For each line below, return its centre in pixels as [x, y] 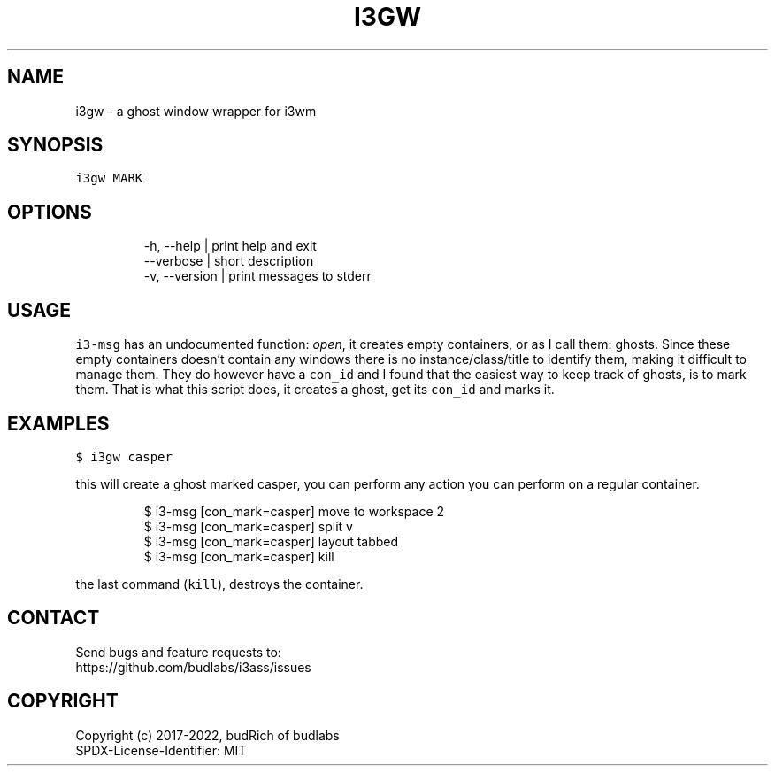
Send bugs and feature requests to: [178, 652]
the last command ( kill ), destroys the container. [219, 584]
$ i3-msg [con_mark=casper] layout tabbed [271, 541]
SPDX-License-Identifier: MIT [161, 750]
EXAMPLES [58, 423]
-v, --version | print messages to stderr [257, 276]
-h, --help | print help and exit [230, 246]
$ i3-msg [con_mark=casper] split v [248, 526]
